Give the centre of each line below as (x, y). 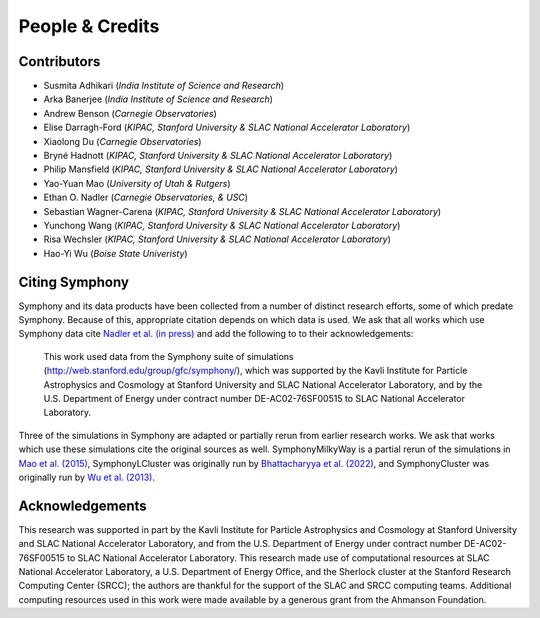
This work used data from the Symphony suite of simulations (168, 356)
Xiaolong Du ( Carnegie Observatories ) (122, 141)
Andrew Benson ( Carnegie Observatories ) (130, 113)
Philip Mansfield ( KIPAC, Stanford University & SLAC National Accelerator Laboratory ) (221, 169)
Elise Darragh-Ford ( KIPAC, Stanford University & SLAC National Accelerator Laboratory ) (227, 127)
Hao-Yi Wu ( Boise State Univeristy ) (116, 253)
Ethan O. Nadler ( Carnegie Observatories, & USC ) (146, 197)
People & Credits (89, 26)
